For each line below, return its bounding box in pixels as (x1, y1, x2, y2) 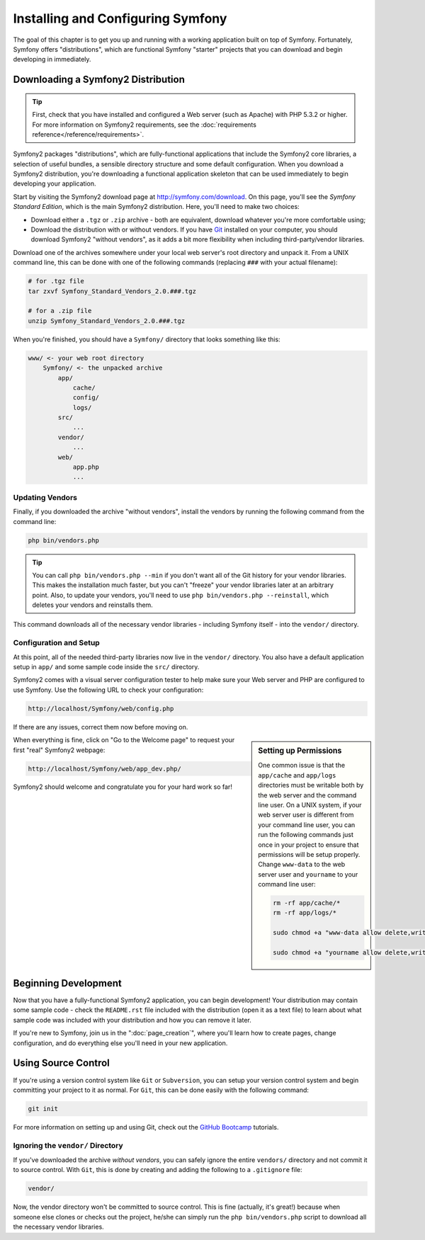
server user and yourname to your (258, 870, 358, 878)
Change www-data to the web (258, 860, 346, 869)
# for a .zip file (28, 307, 92, 315)
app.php (72, 463, 99, 471)
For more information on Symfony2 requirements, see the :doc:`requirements (32, 120, 256, 129)
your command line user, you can (258, 820, 356, 829)
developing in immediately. (13, 55, 91, 64)
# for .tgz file (28, 277, 85, 285)
